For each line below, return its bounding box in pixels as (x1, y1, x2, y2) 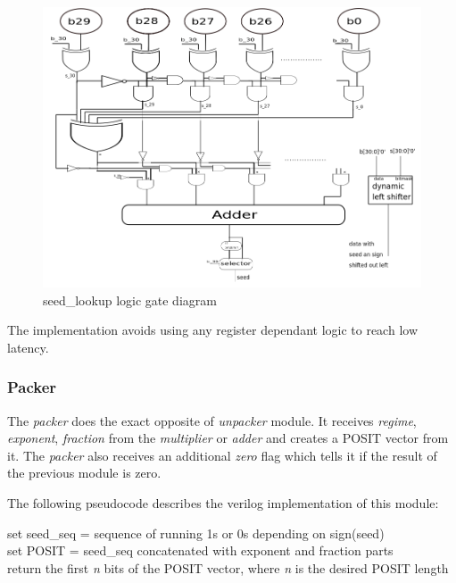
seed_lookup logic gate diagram (43, 290, 217, 309)
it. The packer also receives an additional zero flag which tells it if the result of (7, 446, 437, 464)
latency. (7, 337, 49, 356)
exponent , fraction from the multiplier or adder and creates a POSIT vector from (7, 429, 449, 447)
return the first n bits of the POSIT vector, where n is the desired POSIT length (7, 558, 449, 577)
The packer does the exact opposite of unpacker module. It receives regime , (7, 411, 417, 429)
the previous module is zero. (7, 463, 162, 482)
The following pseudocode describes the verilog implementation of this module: (7, 494, 439, 512)
